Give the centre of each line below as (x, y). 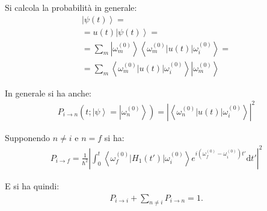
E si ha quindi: (32, 185)
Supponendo (28, 137)
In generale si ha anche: (48, 93)
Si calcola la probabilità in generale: (71, 7)
